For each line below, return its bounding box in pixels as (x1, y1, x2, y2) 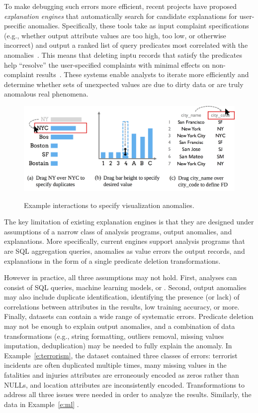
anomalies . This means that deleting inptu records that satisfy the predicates (4, 49, 242, 60)
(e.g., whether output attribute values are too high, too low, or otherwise (4, 30, 226, 40)
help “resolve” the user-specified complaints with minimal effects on (4, 59, 210, 70)
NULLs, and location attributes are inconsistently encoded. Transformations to (4, 379, 245, 390)
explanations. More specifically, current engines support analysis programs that (4, 236, 245, 246)
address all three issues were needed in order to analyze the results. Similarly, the (4, 389, 252, 400)
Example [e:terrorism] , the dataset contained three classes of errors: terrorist (4, 350, 238, 360)
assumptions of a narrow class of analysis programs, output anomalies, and (4, 226, 232, 236)
